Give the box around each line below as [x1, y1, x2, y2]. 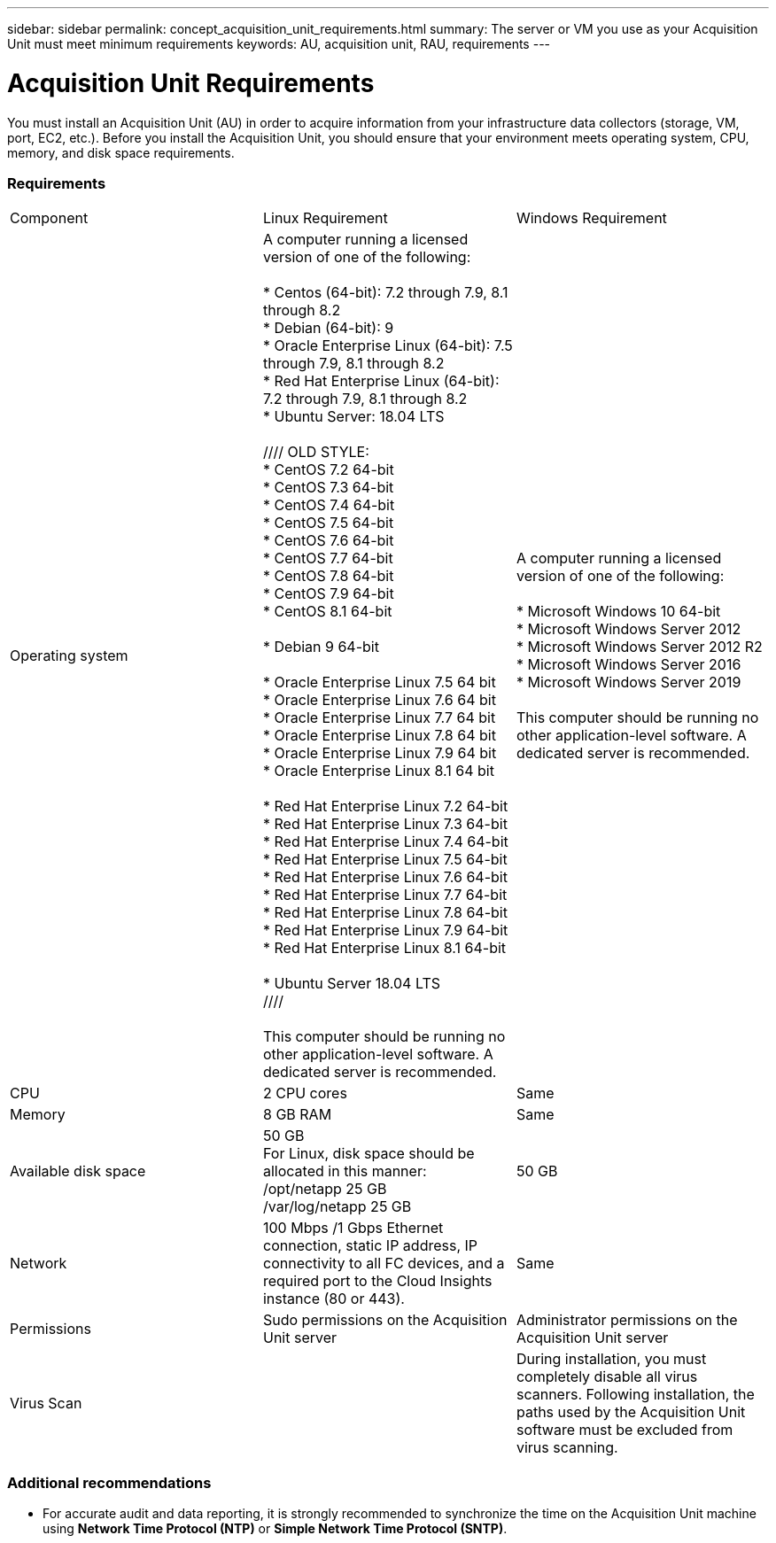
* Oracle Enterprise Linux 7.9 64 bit [262, 744, 497, 763]
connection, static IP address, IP [262, 1237, 478, 1255]
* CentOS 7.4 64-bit [262, 496, 395, 515]
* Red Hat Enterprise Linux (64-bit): [262, 372, 500, 391]
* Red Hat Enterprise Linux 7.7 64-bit [262, 886, 508, 904]
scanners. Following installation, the [516, 1385, 755, 1404]
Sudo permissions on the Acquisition [262, 1311, 508, 1330]
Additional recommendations [7, 1473, 212, 1492]
